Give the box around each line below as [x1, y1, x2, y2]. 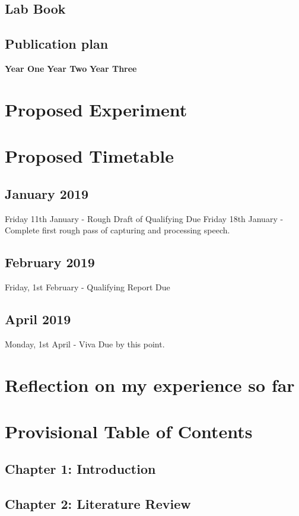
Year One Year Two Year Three [5, 62, 137, 74]
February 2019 [5, 253, 95, 271]
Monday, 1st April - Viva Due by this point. [5, 337, 165, 350]
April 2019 [5, 309, 71, 328]
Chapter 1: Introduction [5, 460, 156, 478]
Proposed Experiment [5, 97, 187, 121]
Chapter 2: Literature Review [5, 495, 191, 513]
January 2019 [5, 184, 89, 202]
